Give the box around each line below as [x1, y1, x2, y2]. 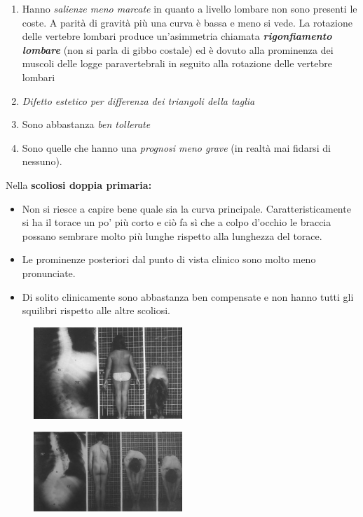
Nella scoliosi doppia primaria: [6, 177, 152, 192]
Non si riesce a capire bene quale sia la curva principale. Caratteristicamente [22, 201, 351, 215]
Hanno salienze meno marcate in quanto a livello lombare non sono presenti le [22, 1, 357, 15]
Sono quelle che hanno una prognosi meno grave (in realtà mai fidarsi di [22, 140, 331, 155]
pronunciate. [22, 265, 76, 280]
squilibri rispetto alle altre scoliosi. [22, 303, 171, 318]
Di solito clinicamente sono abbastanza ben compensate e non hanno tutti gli [22, 289, 354, 304]
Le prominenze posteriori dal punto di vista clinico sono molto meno [22, 252, 316, 267]
